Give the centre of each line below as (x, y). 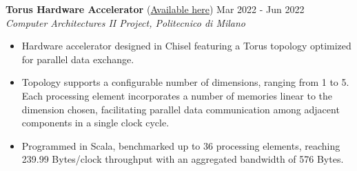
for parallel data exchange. (78, 59)
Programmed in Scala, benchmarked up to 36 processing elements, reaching (181, 145)
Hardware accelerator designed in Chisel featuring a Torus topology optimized (186, 46)
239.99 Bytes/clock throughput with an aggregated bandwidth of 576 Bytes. (183, 159)
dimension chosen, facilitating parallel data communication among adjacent (181, 109)
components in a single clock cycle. (95, 123)
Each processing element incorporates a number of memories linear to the (177, 95)
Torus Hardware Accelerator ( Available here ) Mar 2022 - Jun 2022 (155, 9)
